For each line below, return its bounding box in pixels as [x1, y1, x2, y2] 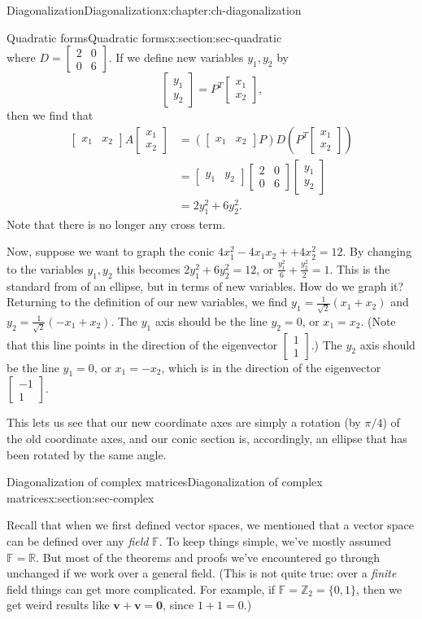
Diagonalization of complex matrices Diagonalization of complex [7, 473, 323, 490]
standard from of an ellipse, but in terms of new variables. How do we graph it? [7, 277, 404, 294]
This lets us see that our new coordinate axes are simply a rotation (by [7, 414, 361, 431]
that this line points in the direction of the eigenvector [7, 336, 278, 353]
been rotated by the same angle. [7, 446, 167, 463]
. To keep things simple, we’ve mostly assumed [159, 532, 392, 549]
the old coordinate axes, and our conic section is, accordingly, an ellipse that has [7, 429, 407, 446]
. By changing [342, 243, 412, 260]
